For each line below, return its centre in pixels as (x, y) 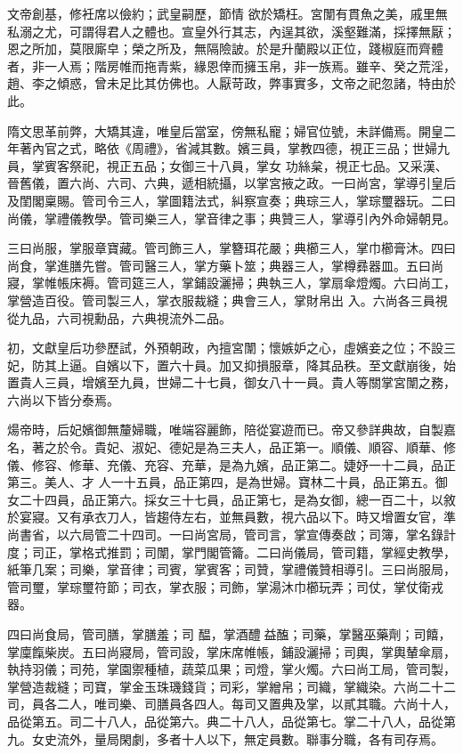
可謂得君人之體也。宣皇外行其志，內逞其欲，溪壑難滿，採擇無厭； (262, 31)
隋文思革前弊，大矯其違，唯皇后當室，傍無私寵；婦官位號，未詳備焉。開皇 (225, 130)
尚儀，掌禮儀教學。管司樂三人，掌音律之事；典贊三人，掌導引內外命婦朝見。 (231, 218)
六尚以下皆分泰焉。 (63, 399)
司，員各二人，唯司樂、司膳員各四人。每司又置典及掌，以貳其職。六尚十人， (231, 704)
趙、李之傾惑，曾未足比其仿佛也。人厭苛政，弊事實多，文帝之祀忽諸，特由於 (231, 83)
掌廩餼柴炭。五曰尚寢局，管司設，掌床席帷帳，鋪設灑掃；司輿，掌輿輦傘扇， (231, 651)
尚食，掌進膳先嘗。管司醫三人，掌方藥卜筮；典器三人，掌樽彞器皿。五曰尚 (225, 265)
